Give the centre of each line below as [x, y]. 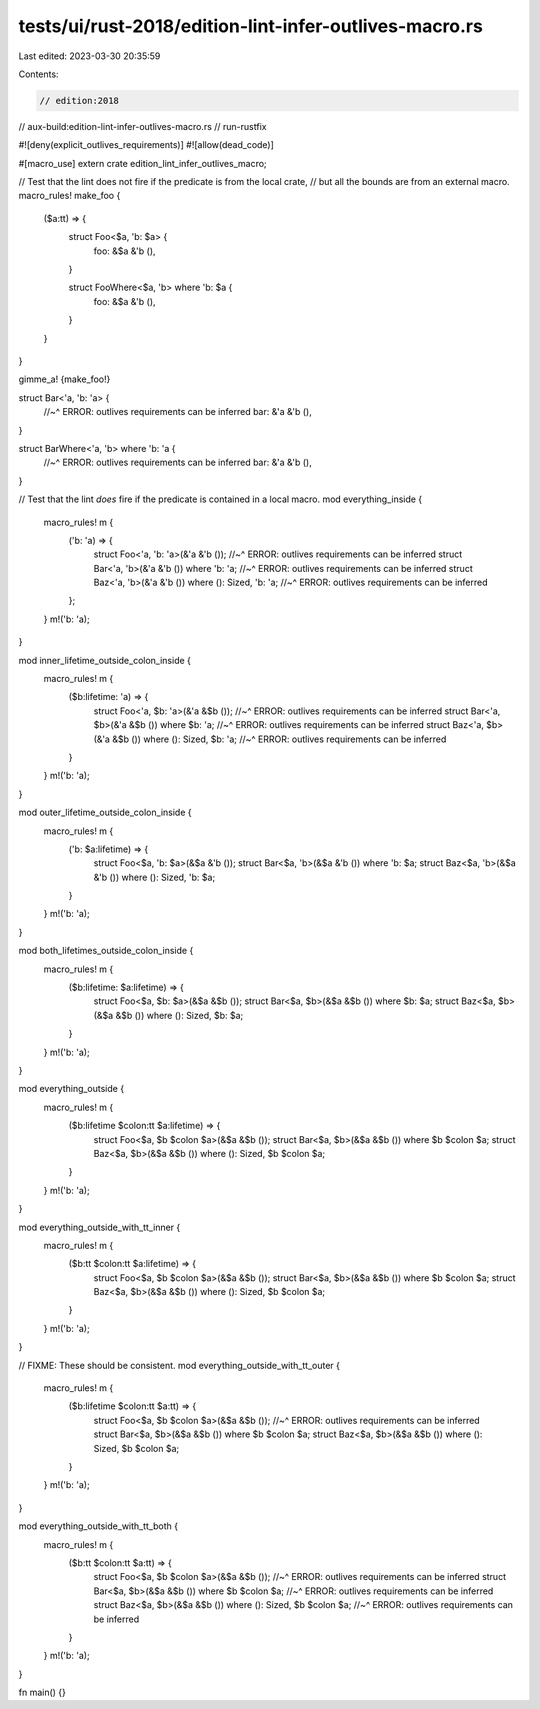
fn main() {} [42, 1692]
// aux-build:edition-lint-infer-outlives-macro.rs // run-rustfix [142, 126]
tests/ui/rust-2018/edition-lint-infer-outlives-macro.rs [251, 26]
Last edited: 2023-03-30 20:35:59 [89, 56]
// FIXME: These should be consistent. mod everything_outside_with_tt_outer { [179, 1365]
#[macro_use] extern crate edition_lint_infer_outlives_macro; [142, 163]
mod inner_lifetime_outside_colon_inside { [105, 660]
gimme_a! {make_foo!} [64, 379]
